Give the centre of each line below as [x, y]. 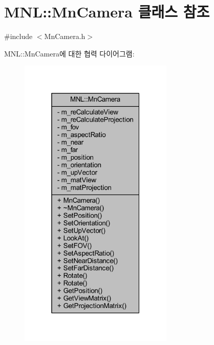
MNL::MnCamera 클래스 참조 [107, 12]
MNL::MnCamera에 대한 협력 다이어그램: [69, 53]
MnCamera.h [65, 36]
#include [18, 36]
